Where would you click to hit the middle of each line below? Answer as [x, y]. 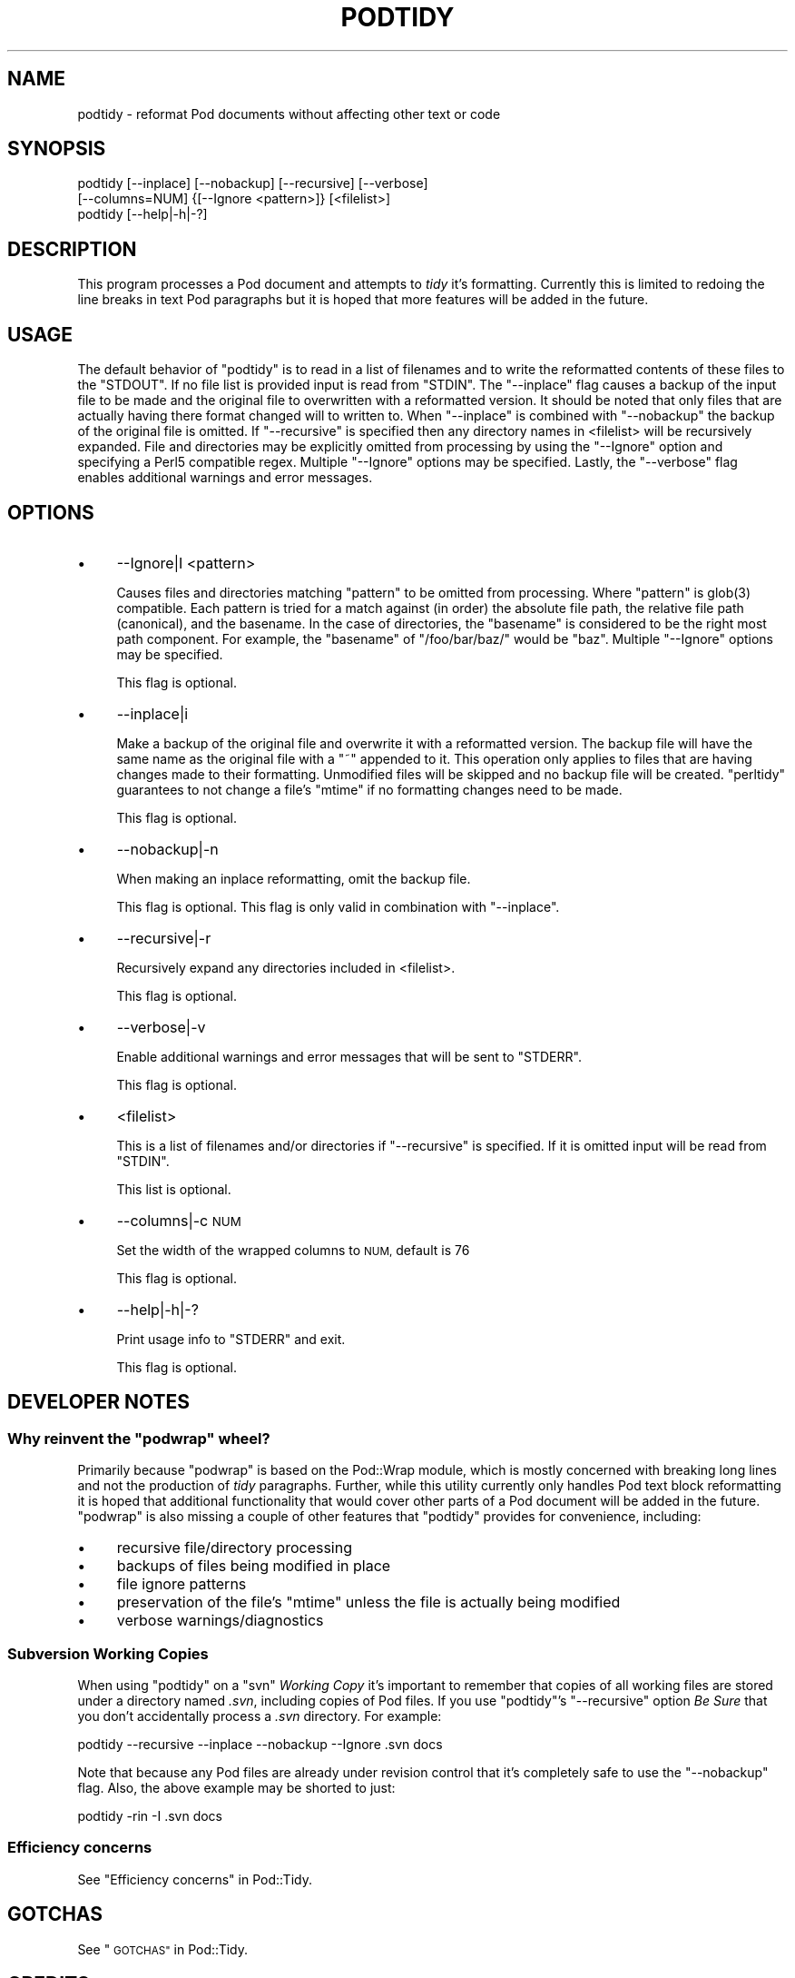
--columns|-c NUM [179, 1220]
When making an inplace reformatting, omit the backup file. [294, 878]
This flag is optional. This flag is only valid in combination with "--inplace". [338, 906]
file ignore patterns [182, 1584]
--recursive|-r [164, 938]
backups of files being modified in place [254, 1566]
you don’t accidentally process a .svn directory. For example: [260, 1716]
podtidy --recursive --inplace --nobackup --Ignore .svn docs [260, 1744]
